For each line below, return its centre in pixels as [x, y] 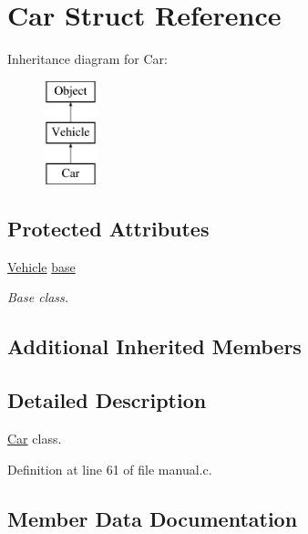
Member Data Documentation [153, 518]
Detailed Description [107, 400]
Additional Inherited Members [154, 346]
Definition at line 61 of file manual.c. [110, 469]
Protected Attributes [108, 229]
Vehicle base [41, 266]
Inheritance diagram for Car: [87, 59]
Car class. [35, 439]
